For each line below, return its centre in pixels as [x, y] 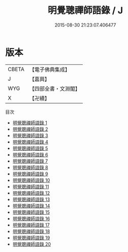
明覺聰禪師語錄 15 [31, 212]
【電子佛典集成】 [50, 70]
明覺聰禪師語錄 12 [31, 193]
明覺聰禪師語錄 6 [30, 154]
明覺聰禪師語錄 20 [32, 244]
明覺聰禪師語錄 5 [30, 148]
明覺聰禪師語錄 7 [30, 161]
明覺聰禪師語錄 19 [31, 238]
